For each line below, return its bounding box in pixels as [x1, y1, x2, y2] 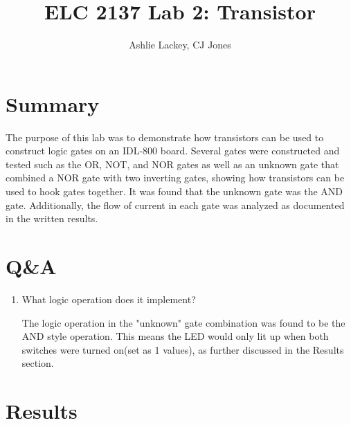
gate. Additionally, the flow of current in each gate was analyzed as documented [6, 197, 345, 212]
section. [21, 356, 54, 370]
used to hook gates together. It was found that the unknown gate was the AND [6, 184, 343, 199]
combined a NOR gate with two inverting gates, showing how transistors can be [6, 170, 345, 185]
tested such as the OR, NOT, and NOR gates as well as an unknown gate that [6, 156, 339, 171]
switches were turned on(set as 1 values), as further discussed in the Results [21, 342, 344, 356]
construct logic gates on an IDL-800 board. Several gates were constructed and [6, 143, 340, 158]
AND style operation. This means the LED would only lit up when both [21, 329, 329, 343]
